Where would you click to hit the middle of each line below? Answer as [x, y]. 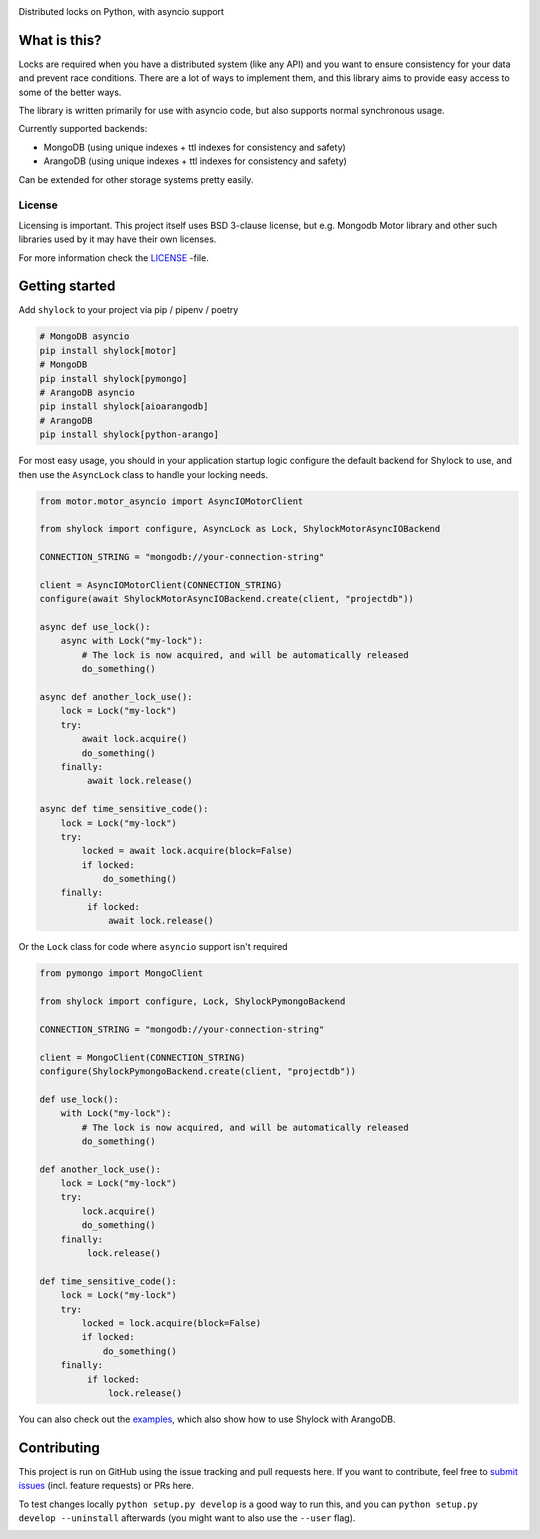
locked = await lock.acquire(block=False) [187, 851]
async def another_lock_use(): [116, 697]
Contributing [59, 1447]
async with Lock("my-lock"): [132, 641]
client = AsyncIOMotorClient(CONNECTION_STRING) [161, 584]
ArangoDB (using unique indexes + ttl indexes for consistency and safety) [195, 161]
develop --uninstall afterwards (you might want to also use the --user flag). [187, 1518]
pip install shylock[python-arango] [129, 434]
